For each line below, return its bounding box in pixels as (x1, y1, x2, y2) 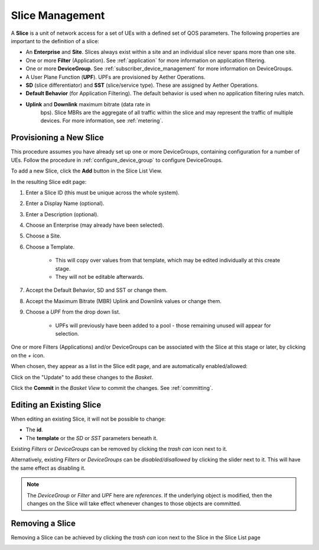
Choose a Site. (25, 232, 61, 239)
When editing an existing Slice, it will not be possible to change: (11, 415, 166, 422)
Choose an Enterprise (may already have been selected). (25, 222, 165, 229)
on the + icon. (11, 352, 45, 359)
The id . (25, 426, 44, 434)
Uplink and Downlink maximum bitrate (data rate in (25, 100, 151, 108)
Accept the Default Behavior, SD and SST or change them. (25, 287, 168, 294)
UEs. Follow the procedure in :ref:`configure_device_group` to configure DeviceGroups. (11, 157, 223, 164)
